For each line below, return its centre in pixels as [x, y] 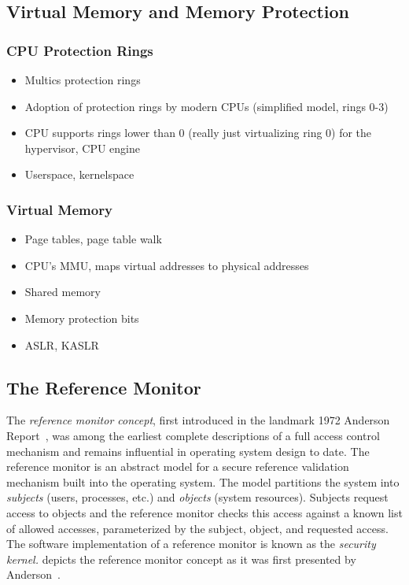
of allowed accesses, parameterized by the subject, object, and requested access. [197, 528]
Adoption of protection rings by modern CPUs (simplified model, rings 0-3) [206, 106]
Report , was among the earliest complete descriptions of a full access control [193, 435]
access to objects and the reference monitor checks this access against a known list [204, 512]
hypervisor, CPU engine [82, 148]
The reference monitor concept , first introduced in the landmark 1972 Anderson [198, 420]
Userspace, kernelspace [79, 174]
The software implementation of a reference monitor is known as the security [191, 544]
